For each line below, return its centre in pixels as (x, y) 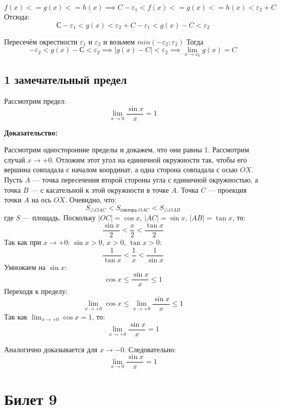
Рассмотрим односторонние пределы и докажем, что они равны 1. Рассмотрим (127, 150)
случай (15, 159)
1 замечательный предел (66, 79)
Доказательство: (31, 132)
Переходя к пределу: (36, 291)
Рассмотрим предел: (35, 101)
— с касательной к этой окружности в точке (100, 189)
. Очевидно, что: (91, 200)
